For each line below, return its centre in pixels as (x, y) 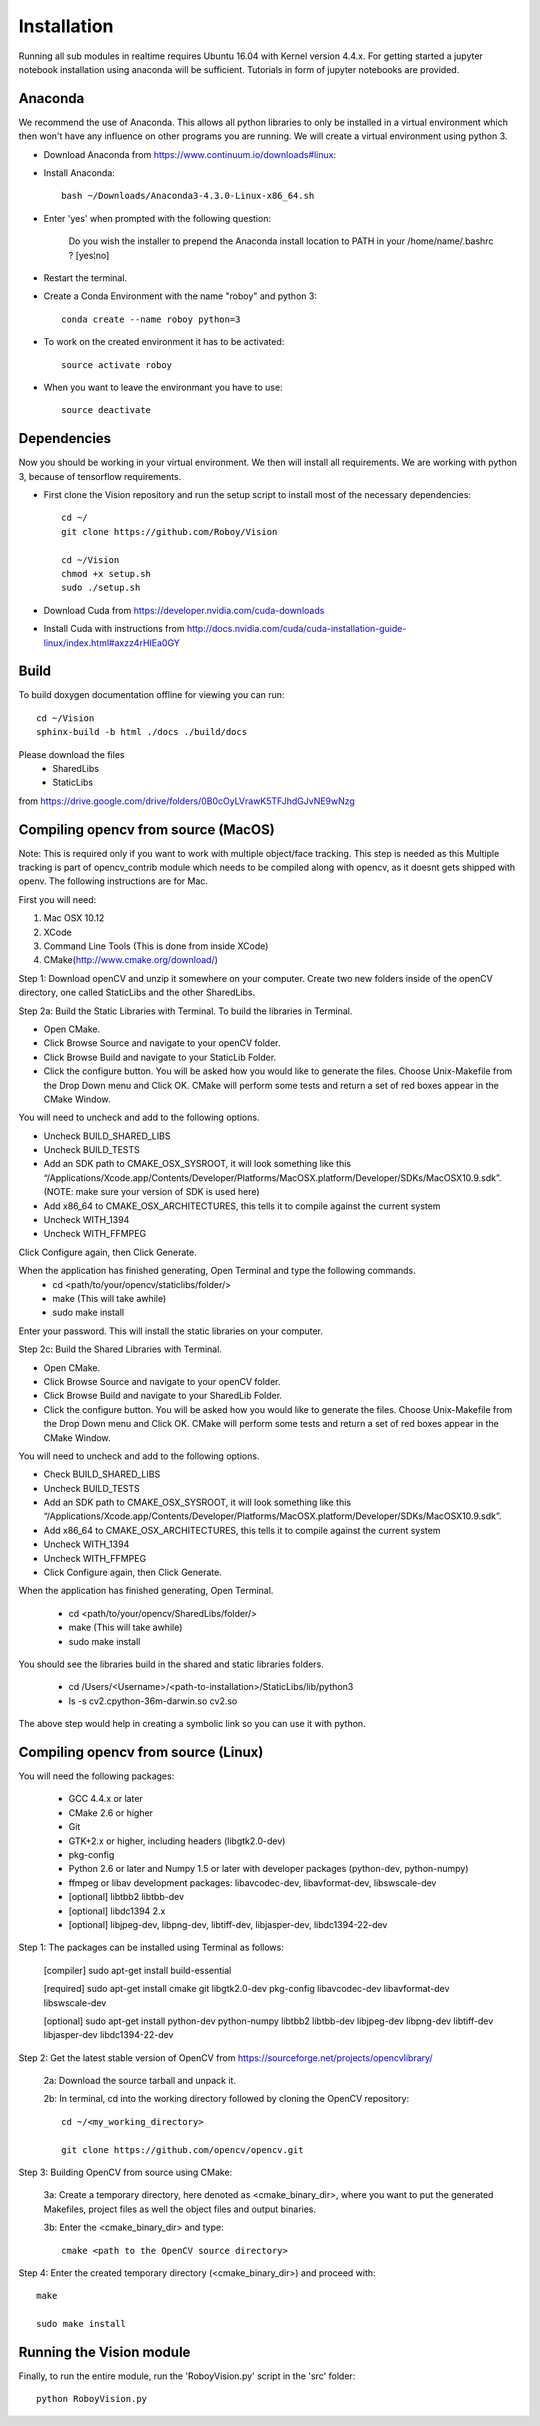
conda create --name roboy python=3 (151, 319)
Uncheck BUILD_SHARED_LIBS (107, 1136)
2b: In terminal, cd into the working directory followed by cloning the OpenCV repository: (226, 2099)
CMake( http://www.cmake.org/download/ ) (131, 960)
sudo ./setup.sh (101, 588)
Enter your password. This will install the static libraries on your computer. (171, 1331)
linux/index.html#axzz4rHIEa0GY (111, 642)
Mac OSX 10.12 (74, 918)
